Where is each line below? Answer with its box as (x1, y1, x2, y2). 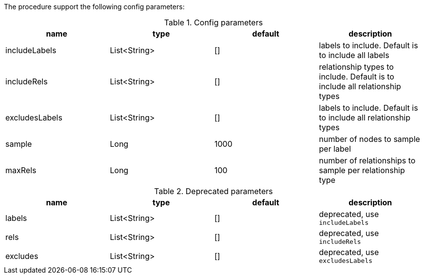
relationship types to (319, 62, 394, 72)
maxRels (5, 165, 37, 175)
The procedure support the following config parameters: (4, 2, 185, 11)
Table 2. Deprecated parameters (154, 186, 273, 196)
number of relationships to (319, 156, 416, 165)
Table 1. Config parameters (164, 18, 263, 27)
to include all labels (319, 50, 389, 60)
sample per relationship (319, 165, 405, 175)
